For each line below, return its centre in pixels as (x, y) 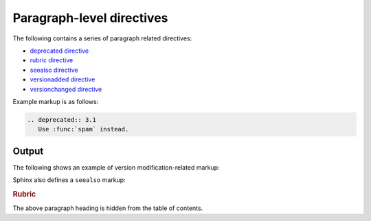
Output (28, 151)
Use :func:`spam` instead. (83, 129)
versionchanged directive (66, 89)
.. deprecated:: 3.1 (61, 119)
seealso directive (54, 70)
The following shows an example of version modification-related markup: (116, 167)
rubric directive (52, 60)
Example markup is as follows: (56, 101)
